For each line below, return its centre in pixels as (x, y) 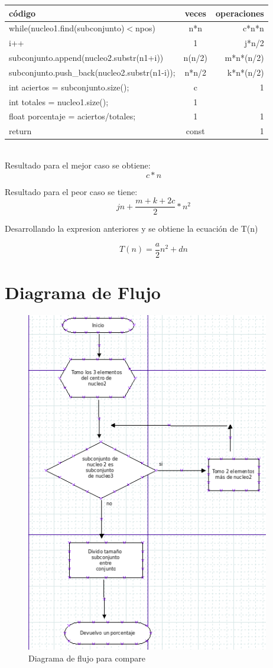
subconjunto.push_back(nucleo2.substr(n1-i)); (92, 72)
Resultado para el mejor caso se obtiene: (78, 165)
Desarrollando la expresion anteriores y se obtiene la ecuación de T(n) (131, 228)
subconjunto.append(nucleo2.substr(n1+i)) (86, 58)
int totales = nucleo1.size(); (59, 101)
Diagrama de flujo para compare (87, 658)
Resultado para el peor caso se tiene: (71, 191)
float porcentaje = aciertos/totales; (72, 116)
